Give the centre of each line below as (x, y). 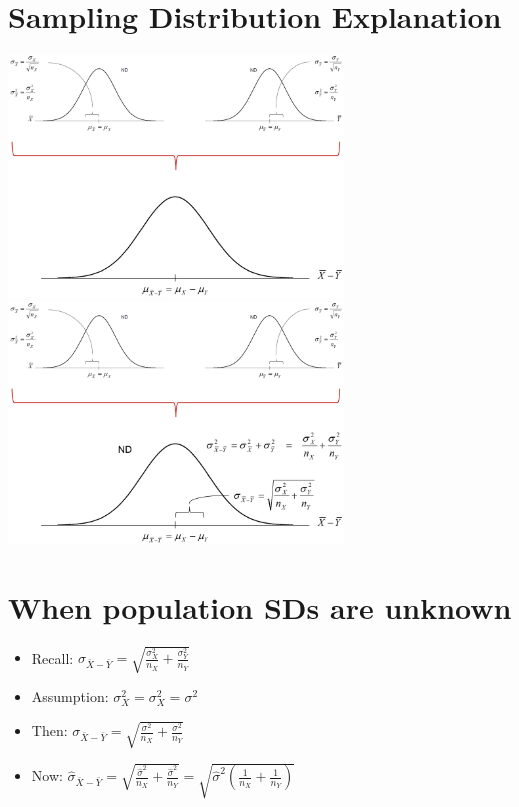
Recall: (52, 657)
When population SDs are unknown (260, 606)
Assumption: (70, 696)
